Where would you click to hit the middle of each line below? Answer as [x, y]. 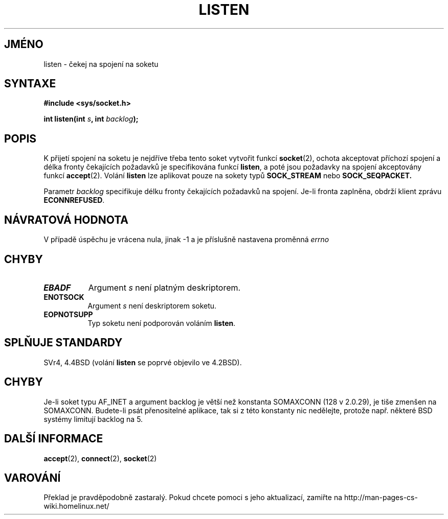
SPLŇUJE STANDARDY [63, 343]
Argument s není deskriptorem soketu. [152, 305]
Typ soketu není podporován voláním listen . [162, 323]
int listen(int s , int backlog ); [91, 119]
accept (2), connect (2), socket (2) [100, 458]
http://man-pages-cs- [381, 498]
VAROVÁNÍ [32, 478]
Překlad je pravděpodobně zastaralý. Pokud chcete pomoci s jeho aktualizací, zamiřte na [193, 498]
